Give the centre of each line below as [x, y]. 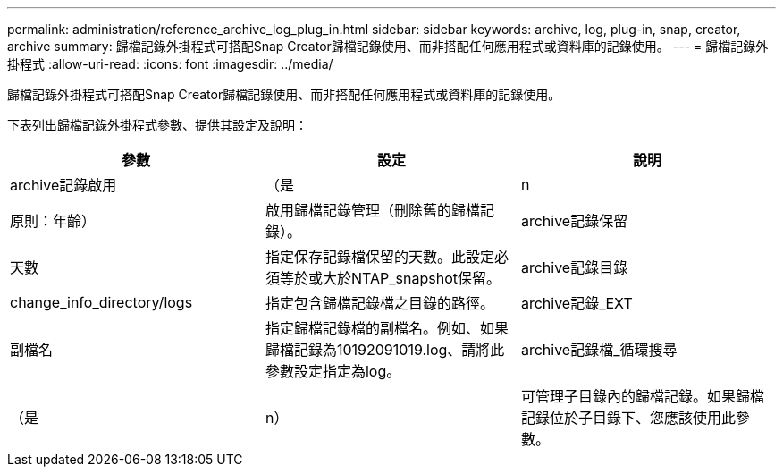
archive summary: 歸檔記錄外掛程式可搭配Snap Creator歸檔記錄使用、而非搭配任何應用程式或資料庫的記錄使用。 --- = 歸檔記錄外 [388, 46]
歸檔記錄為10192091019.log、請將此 [385, 350]
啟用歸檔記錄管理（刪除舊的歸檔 [372, 210]
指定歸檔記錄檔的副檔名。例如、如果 [387, 328]
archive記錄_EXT [577, 303]
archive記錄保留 [574, 221]
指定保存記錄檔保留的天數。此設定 [379, 257]
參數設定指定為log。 [333, 371]
